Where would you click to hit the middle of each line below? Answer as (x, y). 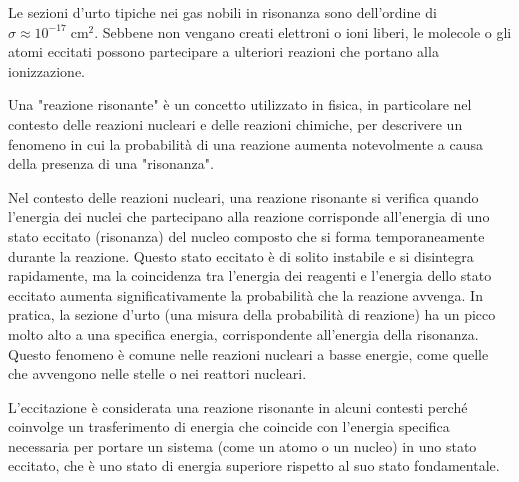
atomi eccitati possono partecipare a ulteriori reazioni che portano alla (223, 51)
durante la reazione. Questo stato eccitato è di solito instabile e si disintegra (241, 255)
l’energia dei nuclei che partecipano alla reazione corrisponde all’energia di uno (249, 216)
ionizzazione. (46, 70)
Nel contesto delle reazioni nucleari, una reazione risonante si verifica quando (243, 196)
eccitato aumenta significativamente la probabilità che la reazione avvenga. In (245, 294)
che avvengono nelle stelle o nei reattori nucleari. (157, 373)
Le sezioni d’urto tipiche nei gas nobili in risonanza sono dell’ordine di (222, 12)
